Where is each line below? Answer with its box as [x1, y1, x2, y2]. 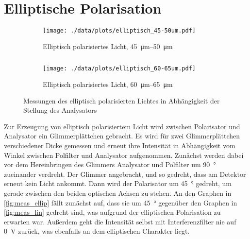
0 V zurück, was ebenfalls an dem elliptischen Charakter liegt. [4, 226, 190, 236]
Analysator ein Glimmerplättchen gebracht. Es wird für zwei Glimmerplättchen [4, 131, 240, 141]
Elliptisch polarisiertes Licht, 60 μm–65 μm [43, 79, 173, 89]
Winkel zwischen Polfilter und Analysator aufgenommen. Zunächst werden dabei [4, 150, 244, 160]
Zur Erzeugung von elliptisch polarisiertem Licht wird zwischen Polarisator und [4, 121, 240, 131]
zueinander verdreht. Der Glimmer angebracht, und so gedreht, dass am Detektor [4, 169, 246, 179]
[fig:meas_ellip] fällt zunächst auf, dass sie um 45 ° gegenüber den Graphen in [4, 197, 237, 207]
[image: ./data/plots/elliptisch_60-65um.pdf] [43, 65, 196, 72]
